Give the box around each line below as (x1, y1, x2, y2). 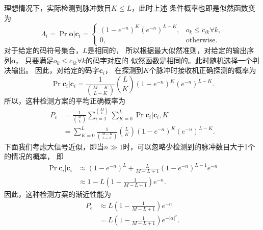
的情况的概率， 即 (4, 151, 64, 162)
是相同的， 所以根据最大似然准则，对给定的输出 (87, 45, 247, 56)
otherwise (186, 36, 216, 44)
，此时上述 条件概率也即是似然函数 (131, 3, 248, 13)
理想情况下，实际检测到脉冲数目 (4, 3, 111, 13)
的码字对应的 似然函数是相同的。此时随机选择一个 (86, 55, 252, 65)
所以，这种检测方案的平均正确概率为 (4, 95, 125, 106)
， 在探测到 (105, 65, 143, 75)
